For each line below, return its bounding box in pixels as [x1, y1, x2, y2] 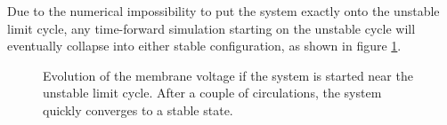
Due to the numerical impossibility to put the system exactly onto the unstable [7, 2, 440, 20]
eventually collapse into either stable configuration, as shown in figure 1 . [7, 36, 402, 55]
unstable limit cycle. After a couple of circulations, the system [43, 83, 382, 102]
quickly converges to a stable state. [43, 100, 233, 119]
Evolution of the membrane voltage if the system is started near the [43, 66, 413, 84]
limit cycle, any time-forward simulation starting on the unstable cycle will [7, 19, 416, 37]
